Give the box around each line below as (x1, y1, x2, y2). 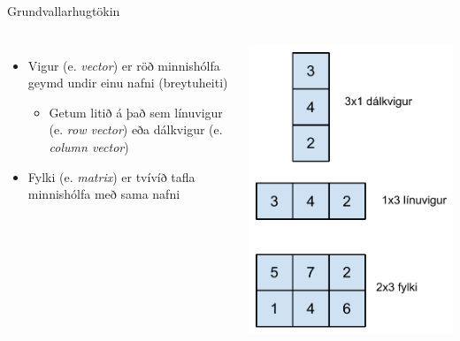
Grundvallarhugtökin (7, 2, 120, 19)
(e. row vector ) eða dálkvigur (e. (49, 120, 223, 139)
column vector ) (49, 137, 129, 155)
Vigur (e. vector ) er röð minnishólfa (27, 56, 220, 74)
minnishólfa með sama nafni (27, 185, 180, 203)
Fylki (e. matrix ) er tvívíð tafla (27, 167, 195, 186)
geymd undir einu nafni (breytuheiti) (27, 73, 228, 92)
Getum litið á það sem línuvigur (49, 102, 223, 121)
